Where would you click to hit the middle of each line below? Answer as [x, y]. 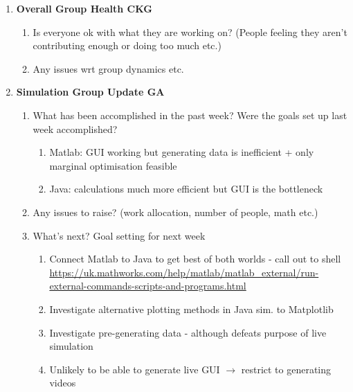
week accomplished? [75, 128]
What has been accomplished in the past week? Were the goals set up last [190, 115]
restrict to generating [286, 369]
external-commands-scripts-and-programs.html [148, 286]
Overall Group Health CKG [84, 8]
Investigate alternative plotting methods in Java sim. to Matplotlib [191, 309]
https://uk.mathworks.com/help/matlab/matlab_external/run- [184, 272]
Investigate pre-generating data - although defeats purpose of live [188, 332]
